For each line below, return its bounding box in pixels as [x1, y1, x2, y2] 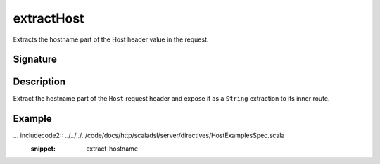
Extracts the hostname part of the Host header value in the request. [13, 35, 209, 44]
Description [13, 76, 66, 88]
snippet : [30, 144, 56, 153]
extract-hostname [86, 144, 139, 153]
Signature [13, 53, 58, 65]
